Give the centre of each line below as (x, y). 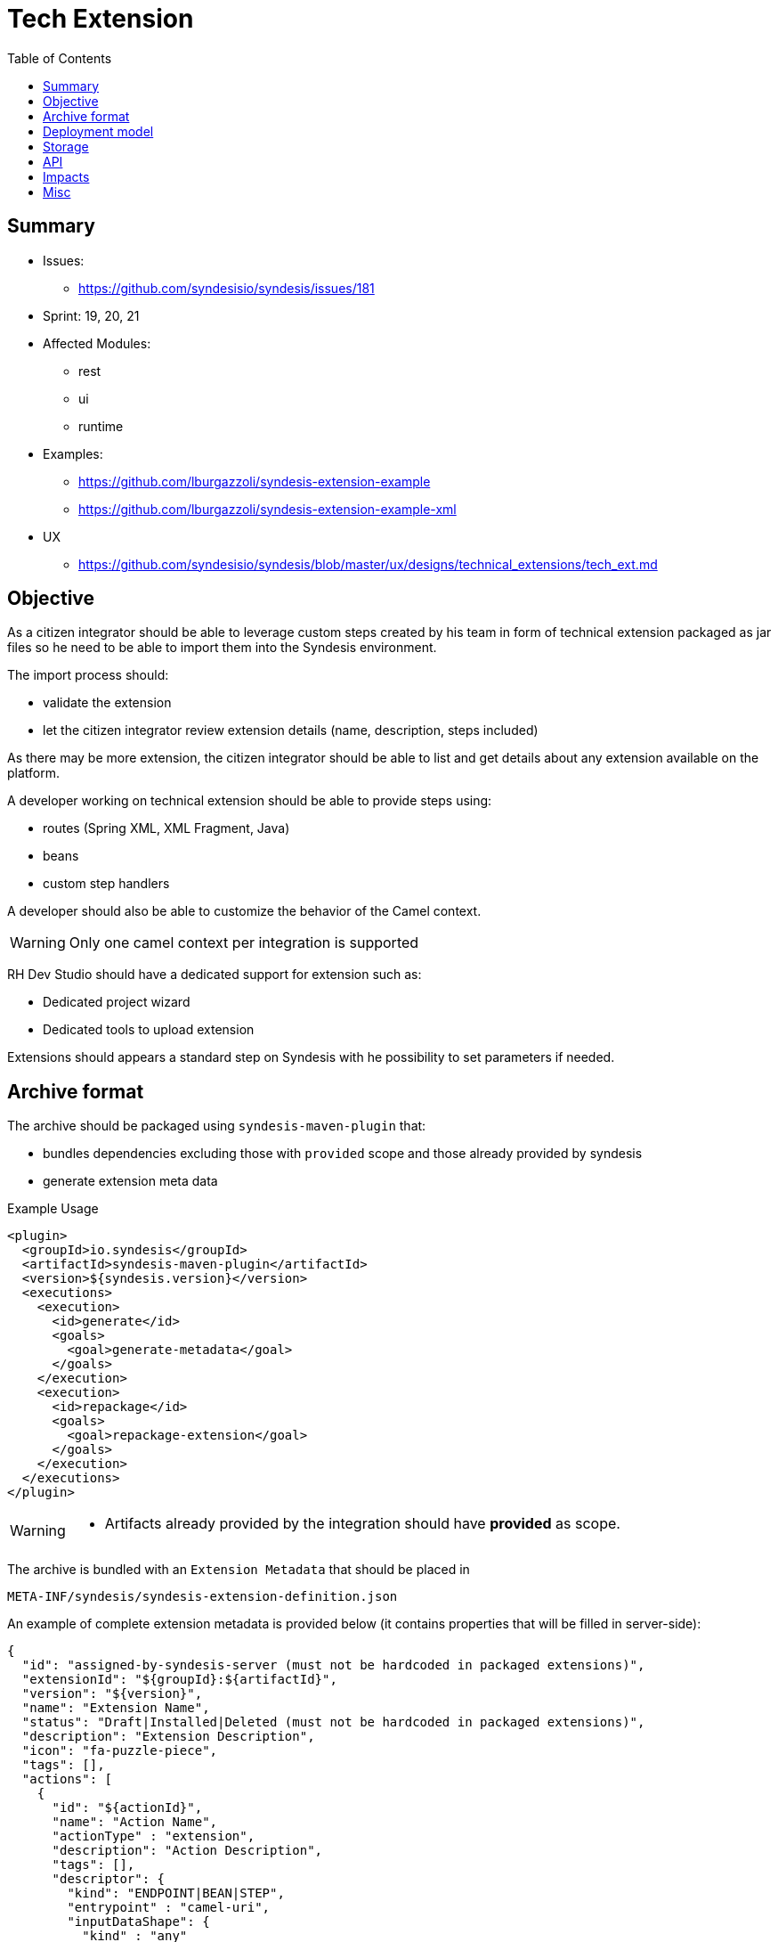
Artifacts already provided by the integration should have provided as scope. (362, 1524)
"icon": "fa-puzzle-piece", (120, 1751)
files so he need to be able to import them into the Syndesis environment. (222, 648)
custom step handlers (106, 884)
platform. (34, 773)
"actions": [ (67, 1779)
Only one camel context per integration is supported (244, 943)
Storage (66, 146)
